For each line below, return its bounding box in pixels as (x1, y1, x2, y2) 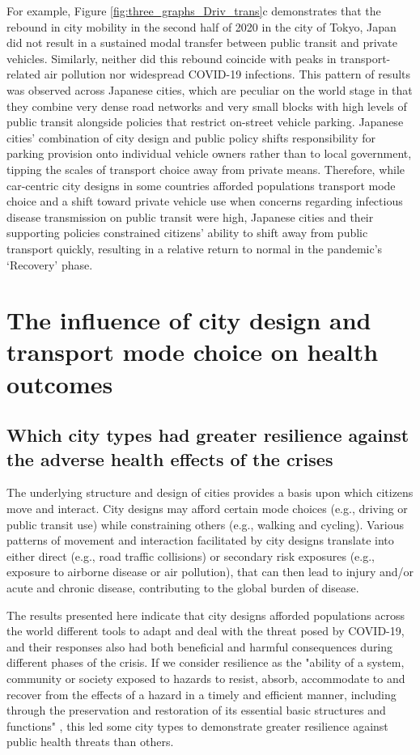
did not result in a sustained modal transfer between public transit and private (6, 34, 397, 51)
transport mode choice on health (6, 335, 379, 368)
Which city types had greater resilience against (6, 422, 409, 447)
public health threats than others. (6, 733, 174, 750)
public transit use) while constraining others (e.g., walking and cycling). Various (6, 515, 404, 532)
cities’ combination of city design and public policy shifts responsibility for (6, 129, 375, 146)
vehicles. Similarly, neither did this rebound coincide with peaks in (6, 49, 337, 66)
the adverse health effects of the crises (6, 446, 333, 471)
